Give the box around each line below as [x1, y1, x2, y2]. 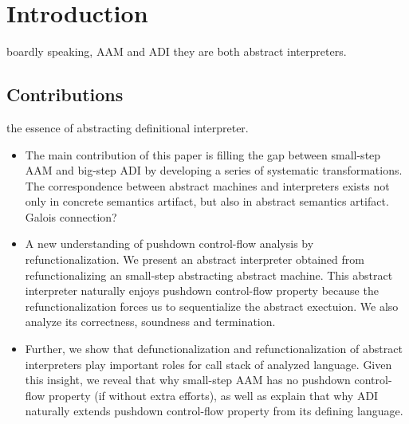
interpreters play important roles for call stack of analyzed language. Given [25, 355, 392, 372]
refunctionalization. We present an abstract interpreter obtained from [25, 251, 364, 268]
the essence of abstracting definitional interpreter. [6, 119, 249, 135]
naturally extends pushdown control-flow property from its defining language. [25, 402, 403, 419]
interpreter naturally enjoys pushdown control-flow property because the [25, 282, 379, 299]
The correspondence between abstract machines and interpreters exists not [25, 177, 390, 194]
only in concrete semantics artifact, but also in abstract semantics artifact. [25, 193, 389, 210]
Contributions [6, 82, 124, 107]
